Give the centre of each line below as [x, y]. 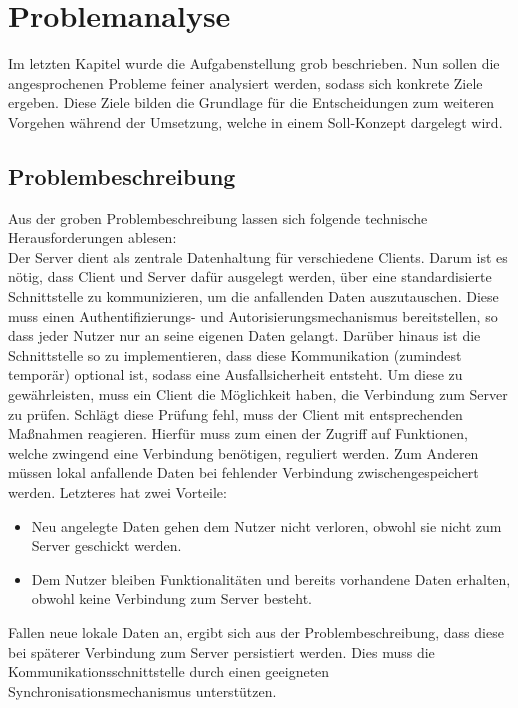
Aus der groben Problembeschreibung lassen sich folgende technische [218, 217]
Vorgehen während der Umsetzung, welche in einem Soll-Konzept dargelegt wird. [255, 121]
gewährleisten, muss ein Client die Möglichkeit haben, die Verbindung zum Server [258, 394]
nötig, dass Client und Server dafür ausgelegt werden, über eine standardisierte [250, 276]
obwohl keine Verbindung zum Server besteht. [172, 598]
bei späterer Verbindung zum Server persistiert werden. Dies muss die [221, 651]
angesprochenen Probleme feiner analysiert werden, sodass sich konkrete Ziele [245, 82]
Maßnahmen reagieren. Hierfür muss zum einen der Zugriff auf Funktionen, [238, 433]
